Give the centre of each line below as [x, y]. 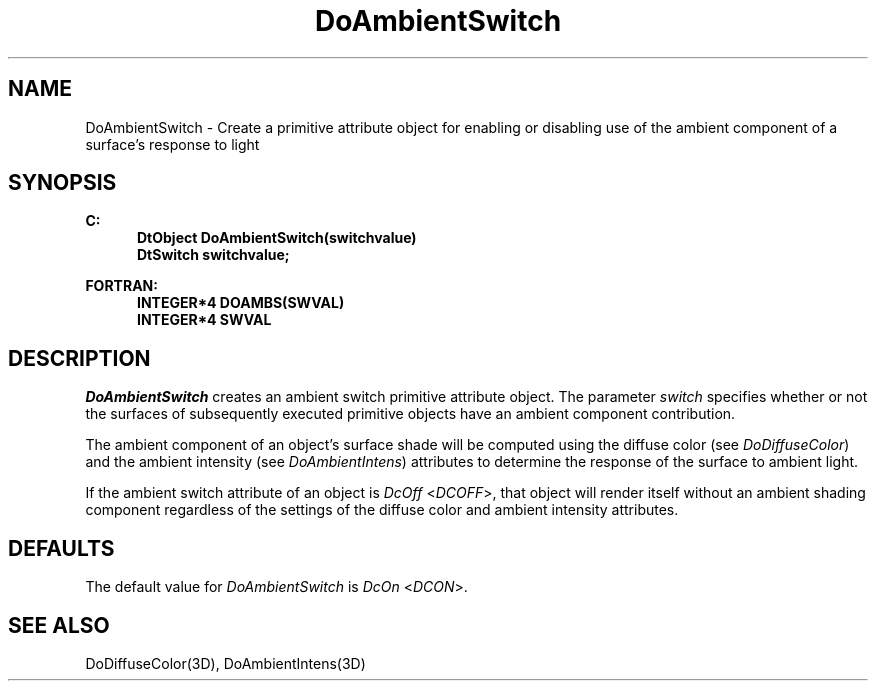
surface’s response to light [172, 144]
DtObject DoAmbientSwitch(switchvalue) [277, 238]
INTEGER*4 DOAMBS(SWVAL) [241, 303]
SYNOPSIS [62, 183]
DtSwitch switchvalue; [213, 255]
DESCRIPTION [79, 358]
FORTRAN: [121, 286]
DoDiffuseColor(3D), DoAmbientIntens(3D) [225, 663]
